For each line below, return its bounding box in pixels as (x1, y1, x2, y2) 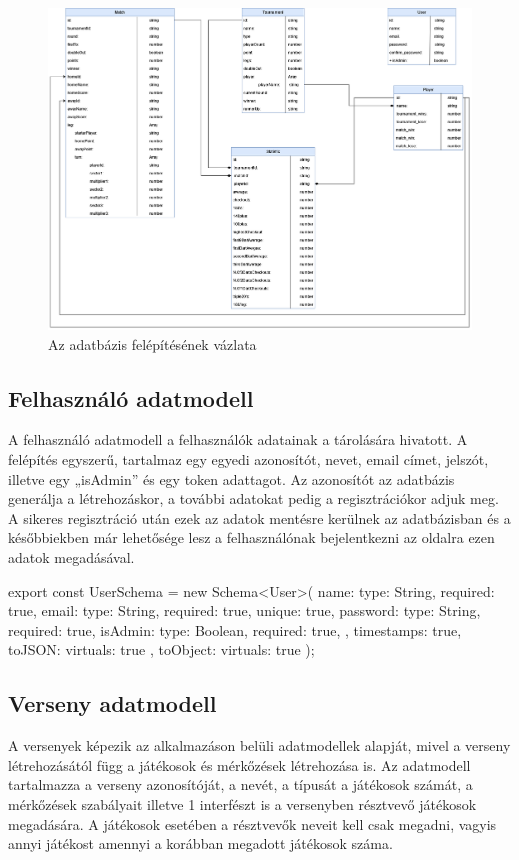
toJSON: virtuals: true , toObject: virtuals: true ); (8, 639, 315, 660)
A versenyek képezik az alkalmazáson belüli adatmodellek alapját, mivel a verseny (8, 735, 511, 756)
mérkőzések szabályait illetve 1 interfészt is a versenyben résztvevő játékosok (8, 793, 477, 814)
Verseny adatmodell (8, 688, 217, 719)
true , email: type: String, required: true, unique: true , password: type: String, (8, 600, 481, 621)
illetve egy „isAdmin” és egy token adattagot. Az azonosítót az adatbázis (8, 468, 455, 489)
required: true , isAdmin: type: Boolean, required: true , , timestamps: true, (8, 619, 462, 640)
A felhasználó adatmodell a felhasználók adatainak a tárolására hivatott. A (8, 429, 468, 450)
